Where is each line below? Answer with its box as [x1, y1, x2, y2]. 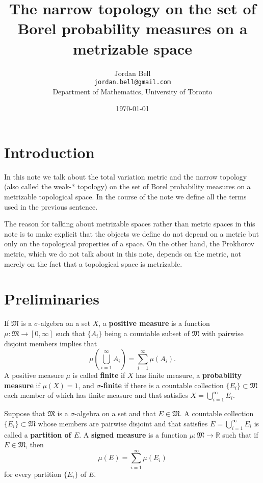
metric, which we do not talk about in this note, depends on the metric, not [4, 248, 241, 259]
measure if [4, 379, 40, 390]
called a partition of [4, 429, 71, 440]
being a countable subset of [104, 327, 190, 338]
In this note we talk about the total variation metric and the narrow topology [4, 171, 247, 182]
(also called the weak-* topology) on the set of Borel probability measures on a [4, 181, 251, 192]
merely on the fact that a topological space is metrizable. [4, 258, 182, 269]
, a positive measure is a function [98, 318, 210, 328]
